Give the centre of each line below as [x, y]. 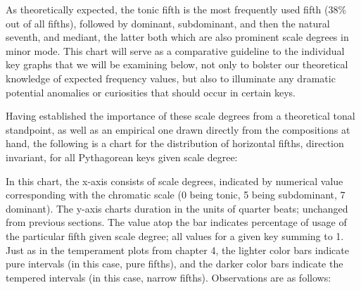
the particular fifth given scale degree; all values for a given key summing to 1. [175, 235]
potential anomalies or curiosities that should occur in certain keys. [151, 92]
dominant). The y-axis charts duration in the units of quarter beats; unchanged [177, 208]
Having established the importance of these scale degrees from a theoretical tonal [180, 116]
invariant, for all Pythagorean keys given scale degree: [122, 157]
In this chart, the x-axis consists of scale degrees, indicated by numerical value [175, 181]
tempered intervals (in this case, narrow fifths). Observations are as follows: [169, 277]
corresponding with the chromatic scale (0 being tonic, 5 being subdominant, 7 [176, 195]
